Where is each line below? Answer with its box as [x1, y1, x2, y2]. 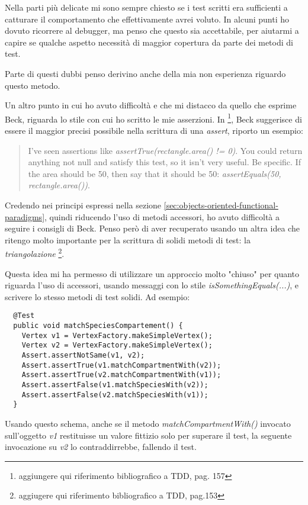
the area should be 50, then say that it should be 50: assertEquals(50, [28, 167, 281, 179]
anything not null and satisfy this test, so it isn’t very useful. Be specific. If [28, 156, 301, 168]
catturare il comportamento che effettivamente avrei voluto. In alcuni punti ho [5, 12, 290, 25]
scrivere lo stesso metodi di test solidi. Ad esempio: [5, 290, 190, 303]
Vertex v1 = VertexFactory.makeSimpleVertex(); [21, 331, 213, 340]
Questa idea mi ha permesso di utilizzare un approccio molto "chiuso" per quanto [5, 267, 300, 279]
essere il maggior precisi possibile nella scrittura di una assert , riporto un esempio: [5, 124, 303, 136]
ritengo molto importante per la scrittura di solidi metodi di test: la [5, 233, 251, 246]
